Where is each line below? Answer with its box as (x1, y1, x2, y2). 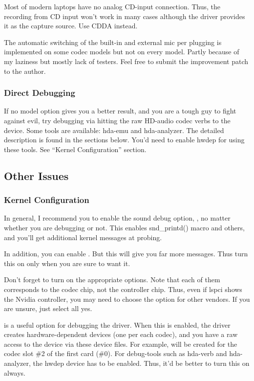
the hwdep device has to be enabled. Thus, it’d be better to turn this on (33, 358, 250, 368)
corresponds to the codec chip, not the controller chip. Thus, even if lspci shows (4, 284, 242, 294)
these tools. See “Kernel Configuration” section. (4, 144, 147, 154)
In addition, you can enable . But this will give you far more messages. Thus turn (4, 248, 248, 259)
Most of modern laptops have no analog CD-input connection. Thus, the (4, 1, 221, 11)
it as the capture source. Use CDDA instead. (4, 21, 138, 31)
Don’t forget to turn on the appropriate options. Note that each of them (4, 274, 220, 285)
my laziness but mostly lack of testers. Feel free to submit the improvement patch (4, 56, 249, 66)
